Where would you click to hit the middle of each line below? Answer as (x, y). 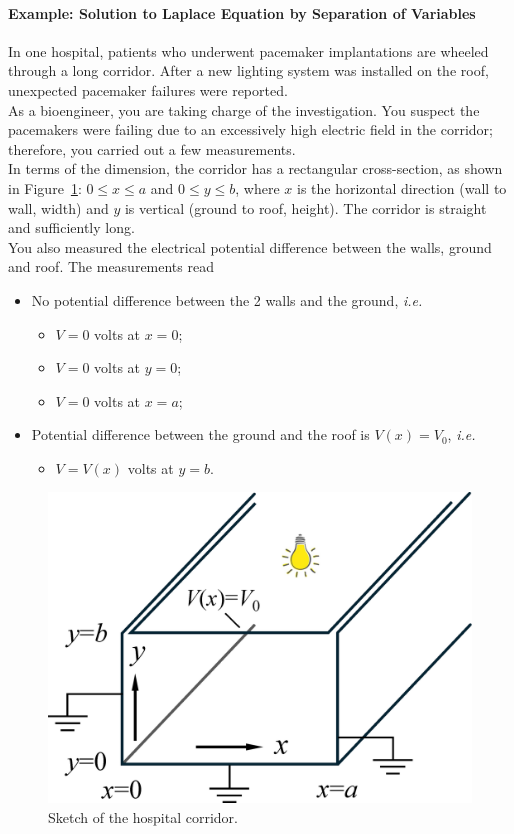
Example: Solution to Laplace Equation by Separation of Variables (242, 12)
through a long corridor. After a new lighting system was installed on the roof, (248, 70)
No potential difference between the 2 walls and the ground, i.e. (227, 299)
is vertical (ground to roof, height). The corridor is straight (305, 207)
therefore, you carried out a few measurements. (152, 148)
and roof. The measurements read (111, 266)
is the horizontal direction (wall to (401, 187)
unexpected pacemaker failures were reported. (148, 89)
